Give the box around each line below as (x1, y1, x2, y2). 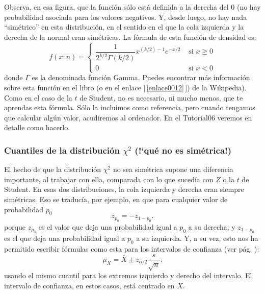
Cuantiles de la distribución (4, 143, 120, 156)
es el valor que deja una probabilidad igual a (38, 221, 177, 232)
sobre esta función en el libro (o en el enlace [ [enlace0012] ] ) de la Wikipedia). (4, 82, 247, 92)
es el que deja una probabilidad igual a (4, 233, 125, 243)
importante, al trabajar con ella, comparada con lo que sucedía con (4, 174, 214, 184)
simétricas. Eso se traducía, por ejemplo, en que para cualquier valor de (4, 193, 228, 204)
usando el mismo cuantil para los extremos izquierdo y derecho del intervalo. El (4, 270, 252, 281)
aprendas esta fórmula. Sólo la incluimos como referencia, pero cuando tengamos (4, 102, 255, 113)
